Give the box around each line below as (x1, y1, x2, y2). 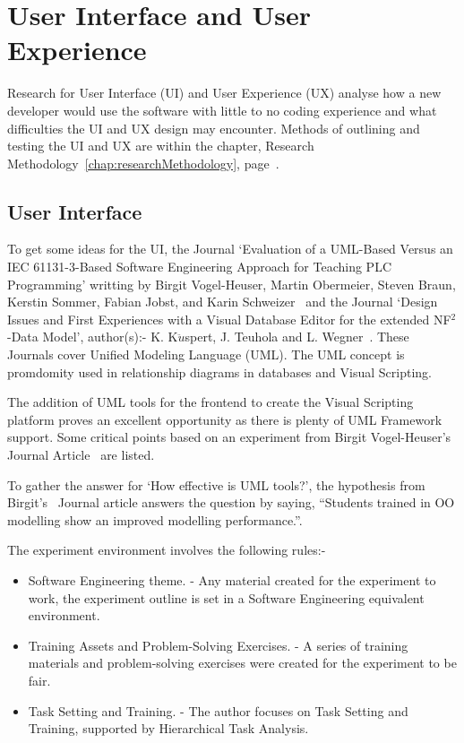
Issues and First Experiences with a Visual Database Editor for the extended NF (7, 309, 451, 328)
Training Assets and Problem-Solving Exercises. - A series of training (28, 635, 408, 654)
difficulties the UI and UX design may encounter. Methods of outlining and (7, 118, 420, 137)
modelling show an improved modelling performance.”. (7, 510, 303, 529)
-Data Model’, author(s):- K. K (7, 327, 178, 346)
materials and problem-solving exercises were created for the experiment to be (28, 653, 457, 672)
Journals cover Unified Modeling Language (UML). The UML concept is (7, 345, 405, 364)
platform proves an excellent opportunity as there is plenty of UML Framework (7, 410, 443, 428)
